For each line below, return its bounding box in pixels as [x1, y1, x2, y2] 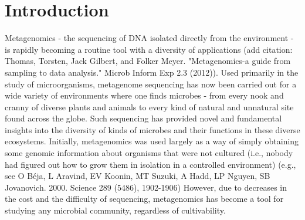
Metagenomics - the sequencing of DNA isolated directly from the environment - [5, 32, 294, 44]
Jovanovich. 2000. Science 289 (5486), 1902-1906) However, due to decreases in [5, 181, 287, 193]
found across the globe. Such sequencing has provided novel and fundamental [5, 112, 282, 124]
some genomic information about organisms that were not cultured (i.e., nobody [5, 147, 293, 159]
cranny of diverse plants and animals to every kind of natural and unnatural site [5, 100, 294, 113]
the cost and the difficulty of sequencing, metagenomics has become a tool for [5, 192, 284, 205]
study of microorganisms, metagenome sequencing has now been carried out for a [5, 77, 297, 90]
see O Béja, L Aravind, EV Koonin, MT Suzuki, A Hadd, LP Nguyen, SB [5, 170, 270, 182]
